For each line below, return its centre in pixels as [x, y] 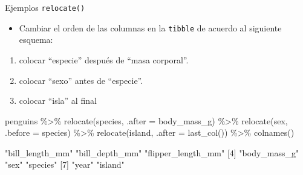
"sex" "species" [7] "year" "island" [65, 164]
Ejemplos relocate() [45, 7]
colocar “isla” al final [58, 100]
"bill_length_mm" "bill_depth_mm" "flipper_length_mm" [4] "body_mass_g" [152, 152]
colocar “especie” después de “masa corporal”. [104, 59]
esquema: [36, 40]
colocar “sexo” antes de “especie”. [81, 80]
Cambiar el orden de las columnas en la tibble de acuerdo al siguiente [150, 27]
